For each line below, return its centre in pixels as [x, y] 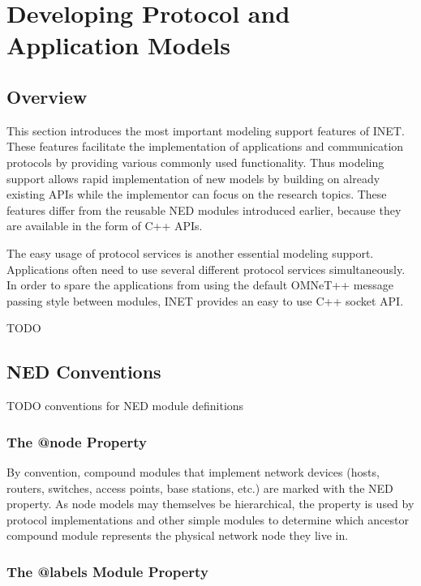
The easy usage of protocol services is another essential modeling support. [190, 252]
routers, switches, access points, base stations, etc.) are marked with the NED [200, 488]
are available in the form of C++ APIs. [105, 226]
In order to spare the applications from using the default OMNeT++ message [200, 285]
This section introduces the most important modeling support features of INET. [206, 130]
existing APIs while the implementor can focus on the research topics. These [197, 194]
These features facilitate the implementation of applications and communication [205, 146]
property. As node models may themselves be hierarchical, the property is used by [210, 504]
